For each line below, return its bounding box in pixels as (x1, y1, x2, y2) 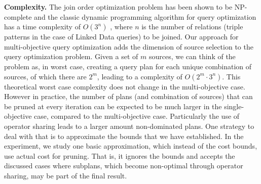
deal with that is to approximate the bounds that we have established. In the (4, 130, 244, 141)
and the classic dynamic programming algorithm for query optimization (34, 11, 256, 22)
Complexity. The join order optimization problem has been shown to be (4, 2, 233, 12)
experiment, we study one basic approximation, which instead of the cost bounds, (4, 141, 257, 151)
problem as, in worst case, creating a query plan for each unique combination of (4, 61, 252, 71)
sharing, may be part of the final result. (4, 170, 127, 180)
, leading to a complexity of (97, 71, 182, 81)
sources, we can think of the (148, 51, 236, 62)
